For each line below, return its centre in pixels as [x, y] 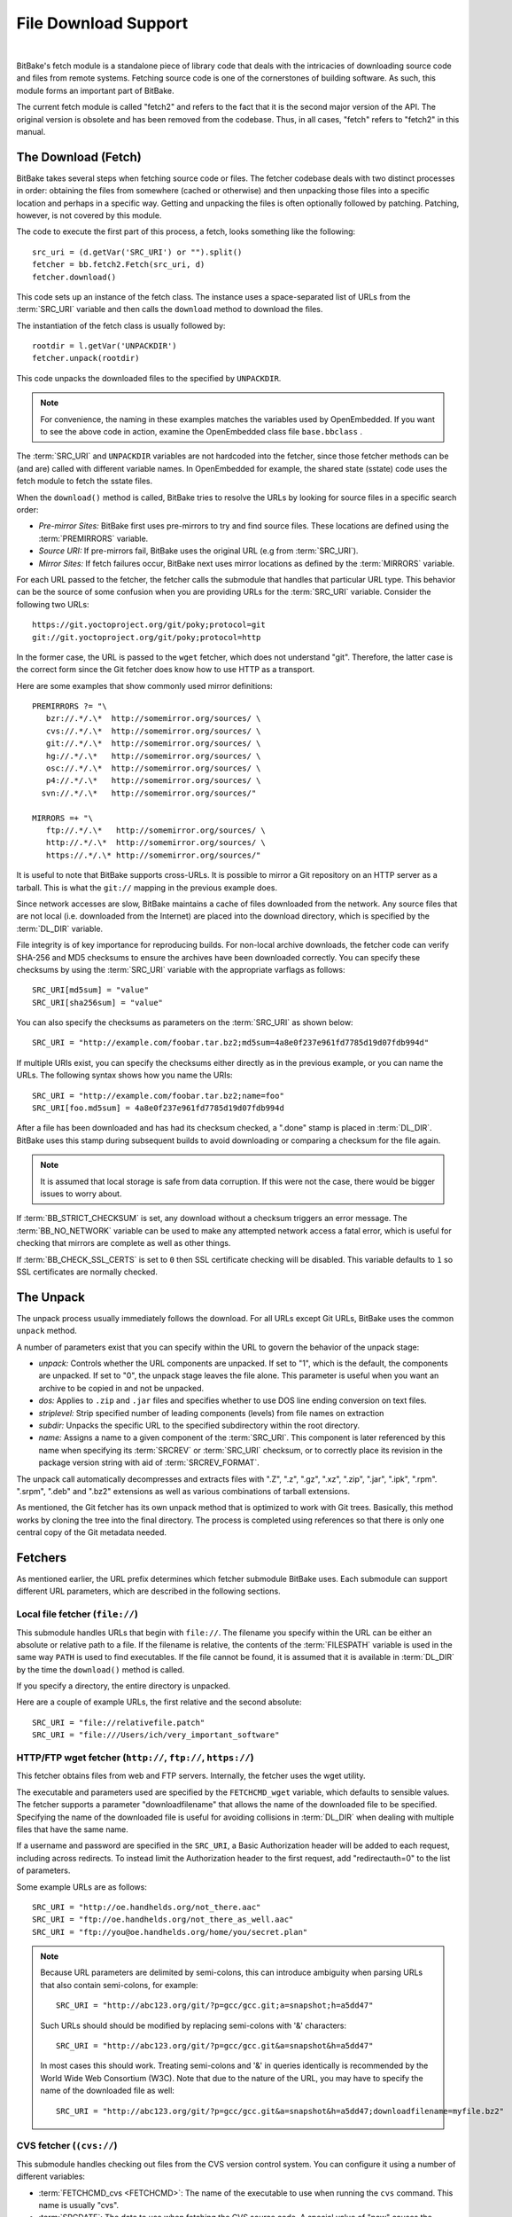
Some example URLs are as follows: [82, 1887]
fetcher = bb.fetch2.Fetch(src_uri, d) [119, 265]
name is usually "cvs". [79, 2205]
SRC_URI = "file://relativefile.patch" [119, 1722]
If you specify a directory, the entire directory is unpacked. [123, 1686]
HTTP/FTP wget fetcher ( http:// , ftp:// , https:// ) [135, 1758]
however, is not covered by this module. [89, 215]
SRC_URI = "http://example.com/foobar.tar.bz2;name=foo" [159, 1096]
